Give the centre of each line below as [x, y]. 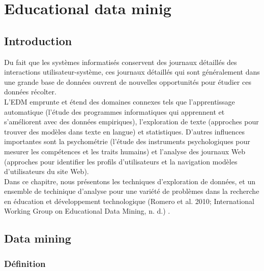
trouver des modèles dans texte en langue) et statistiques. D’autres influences [125, 131]
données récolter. [30, 92]
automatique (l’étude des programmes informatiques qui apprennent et [114, 111]
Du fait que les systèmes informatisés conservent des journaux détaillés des [121, 62]
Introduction [38, 40]
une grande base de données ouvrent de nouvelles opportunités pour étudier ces [128, 81]
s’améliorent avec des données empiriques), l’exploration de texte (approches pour [131, 122]
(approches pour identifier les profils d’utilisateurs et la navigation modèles [121, 161]
